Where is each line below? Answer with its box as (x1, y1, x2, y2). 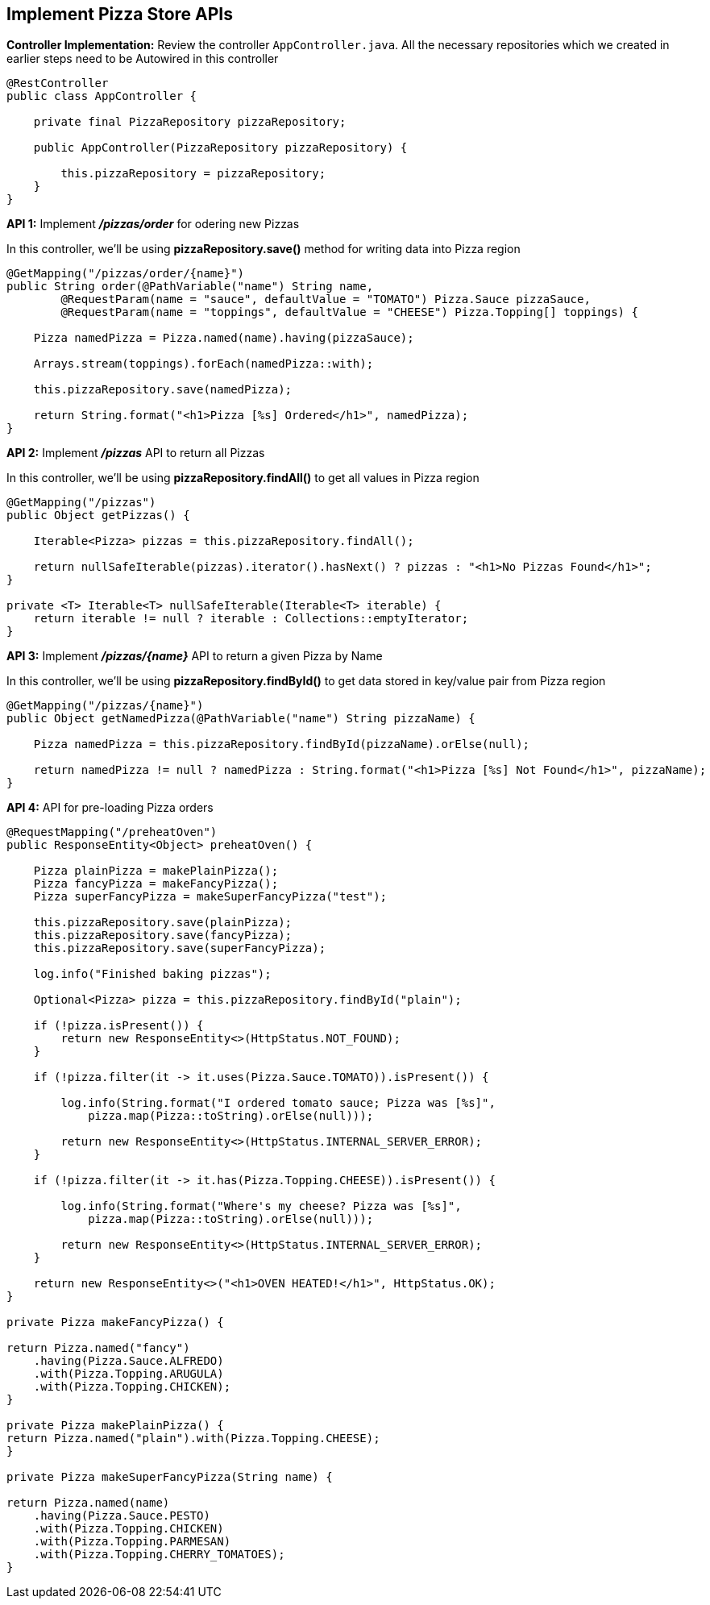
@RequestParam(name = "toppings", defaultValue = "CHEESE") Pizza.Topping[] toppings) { (60, 306, 638, 319)
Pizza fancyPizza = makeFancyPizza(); (33, 877, 279, 891)
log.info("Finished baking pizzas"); (33, 967, 272, 981)
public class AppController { (6, 89, 197, 103)
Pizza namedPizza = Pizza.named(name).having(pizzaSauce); (33, 331, 414, 345)
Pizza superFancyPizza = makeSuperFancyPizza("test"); (33, 890, 388, 904)
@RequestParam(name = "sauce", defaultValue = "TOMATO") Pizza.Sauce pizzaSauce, (60, 293, 591, 306)
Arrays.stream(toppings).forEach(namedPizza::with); (33, 357, 374, 371)
